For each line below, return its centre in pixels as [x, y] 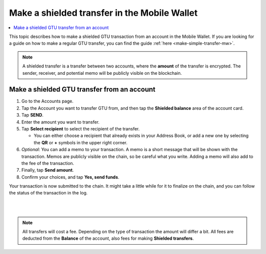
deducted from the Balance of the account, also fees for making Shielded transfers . [108, 238]
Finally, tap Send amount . [48, 170]
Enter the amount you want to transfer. [60, 122]
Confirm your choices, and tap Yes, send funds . [70, 177]
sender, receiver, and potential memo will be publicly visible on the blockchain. [102, 73]
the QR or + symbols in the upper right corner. [81, 142]
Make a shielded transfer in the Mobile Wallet [103, 13]
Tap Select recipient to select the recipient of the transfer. [81, 128]
